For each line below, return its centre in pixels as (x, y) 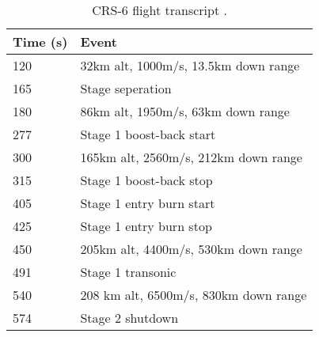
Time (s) (40, 42)
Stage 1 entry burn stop (146, 226)
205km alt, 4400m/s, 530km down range (191, 249)
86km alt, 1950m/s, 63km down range (185, 111)
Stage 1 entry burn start (148, 203)
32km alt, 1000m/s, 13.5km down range (190, 65)
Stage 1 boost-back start (148, 134)
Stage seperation (126, 88)
